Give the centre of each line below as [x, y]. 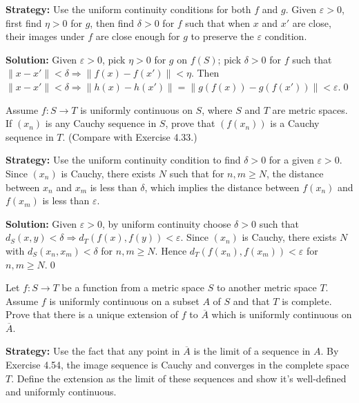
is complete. [307, 301]
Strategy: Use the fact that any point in [93, 351]
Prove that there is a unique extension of [92, 314]
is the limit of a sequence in [252, 351]
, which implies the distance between [222, 187]
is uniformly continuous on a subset [124, 301]
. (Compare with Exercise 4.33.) [130, 136]
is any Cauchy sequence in [101, 123]
